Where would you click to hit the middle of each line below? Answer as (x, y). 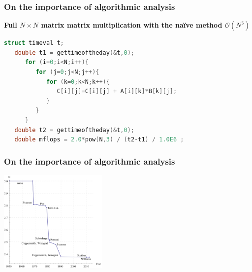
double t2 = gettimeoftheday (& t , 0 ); (74, 130)
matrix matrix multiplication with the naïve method (132, 25)
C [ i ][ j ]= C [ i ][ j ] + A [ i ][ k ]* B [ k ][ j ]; (117, 91)
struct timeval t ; (34, 43)
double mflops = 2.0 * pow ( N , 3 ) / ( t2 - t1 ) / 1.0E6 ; (99, 140)
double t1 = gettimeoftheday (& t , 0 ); (74, 52)
